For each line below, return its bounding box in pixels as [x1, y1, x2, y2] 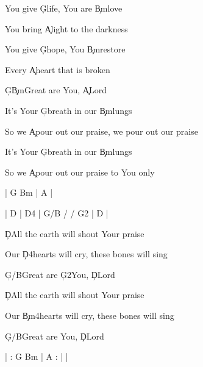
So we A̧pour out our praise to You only [5, 165, 155, 178]
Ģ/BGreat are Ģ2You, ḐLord [5, 268, 115, 280]
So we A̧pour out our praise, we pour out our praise [5, 124, 198, 137]
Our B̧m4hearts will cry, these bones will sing [5, 308, 174, 321]
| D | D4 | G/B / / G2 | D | [5, 206, 109, 219]
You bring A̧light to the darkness [5, 22, 128, 35]
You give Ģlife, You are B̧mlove [5, 2, 123, 14]
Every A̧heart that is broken [5, 63, 110, 76]
